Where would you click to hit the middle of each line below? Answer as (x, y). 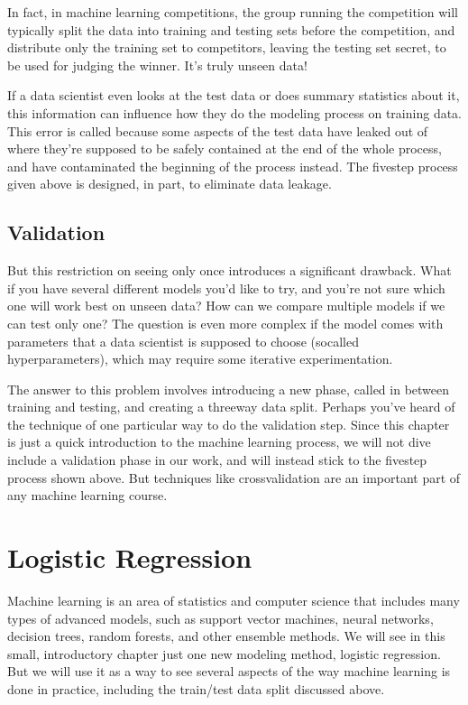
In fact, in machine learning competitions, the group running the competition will (233, 12)
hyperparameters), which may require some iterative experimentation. (200, 359)
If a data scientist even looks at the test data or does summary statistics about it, (234, 95)
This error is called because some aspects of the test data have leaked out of (218, 130)
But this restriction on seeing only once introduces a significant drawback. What (229, 270)
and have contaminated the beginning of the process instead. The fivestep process (233, 166)
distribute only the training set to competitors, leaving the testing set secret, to (227, 47)
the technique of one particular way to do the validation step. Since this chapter (229, 424)
